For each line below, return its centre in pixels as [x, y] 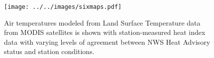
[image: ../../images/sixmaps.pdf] [63, 7]
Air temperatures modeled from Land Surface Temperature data [102, 22]
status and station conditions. [49, 51]
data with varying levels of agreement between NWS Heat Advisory [107, 42]
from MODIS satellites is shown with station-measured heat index [105, 32]
